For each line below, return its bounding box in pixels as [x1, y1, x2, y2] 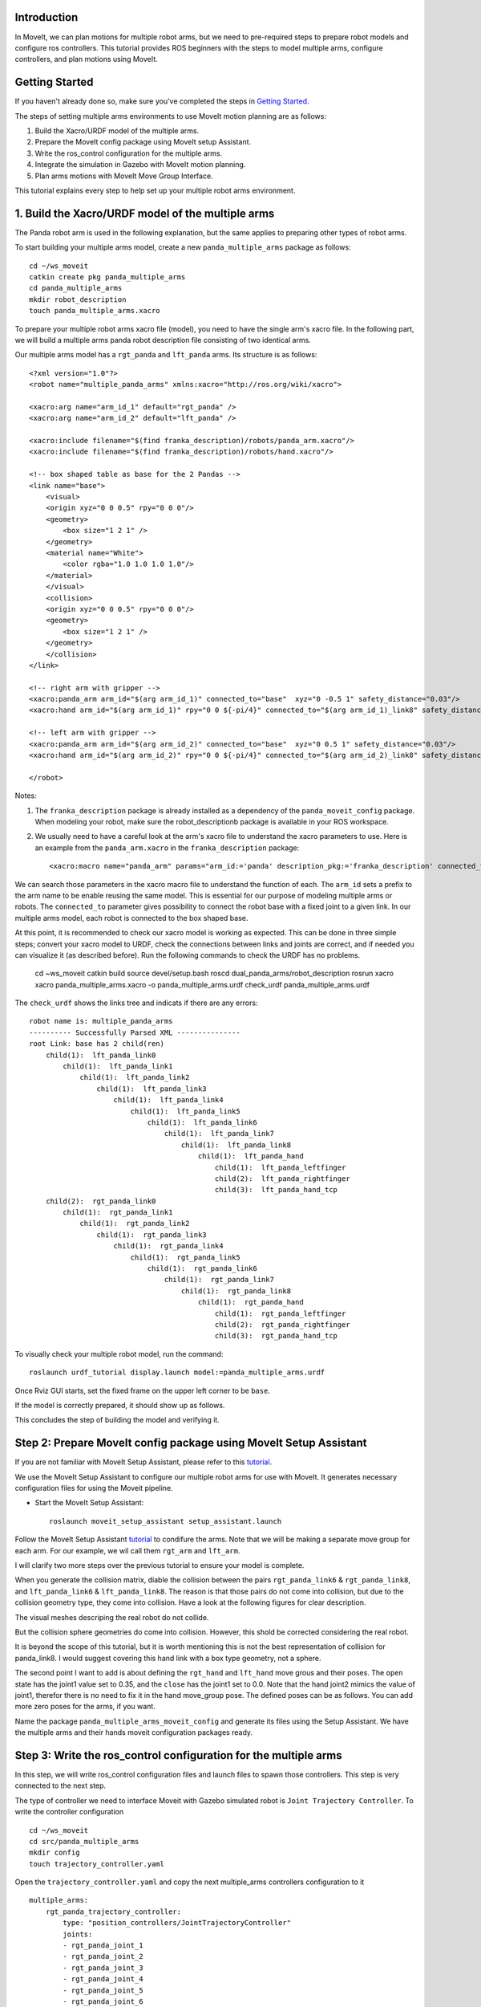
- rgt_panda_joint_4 [63, 1975, 143, 1984]
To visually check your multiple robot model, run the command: [14, 1349, 224, 1358]
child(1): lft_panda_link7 [164, 1129, 274, 1138]
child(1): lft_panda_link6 [147, 1117, 258, 1127]
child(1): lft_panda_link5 [130, 1106, 240, 1116]
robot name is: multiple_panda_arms [29, 1016, 173, 1026]
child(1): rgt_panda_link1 [63, 1208, 173, 1217]
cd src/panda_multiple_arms [29, 1837, 139, 1846]
